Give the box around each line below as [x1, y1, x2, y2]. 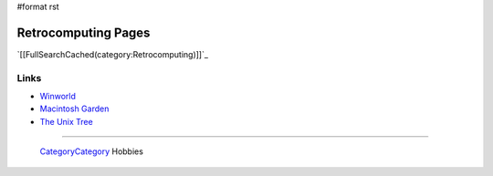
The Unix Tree [39, 116, 93, 127]
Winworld [39, 91, 77, 102]
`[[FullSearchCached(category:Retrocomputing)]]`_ [16, 48, 209, 59]
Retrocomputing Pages [16, 25, 151, 40]
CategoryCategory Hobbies [39, 146, 143, 157]
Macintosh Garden [39, 103, 110, 114]
